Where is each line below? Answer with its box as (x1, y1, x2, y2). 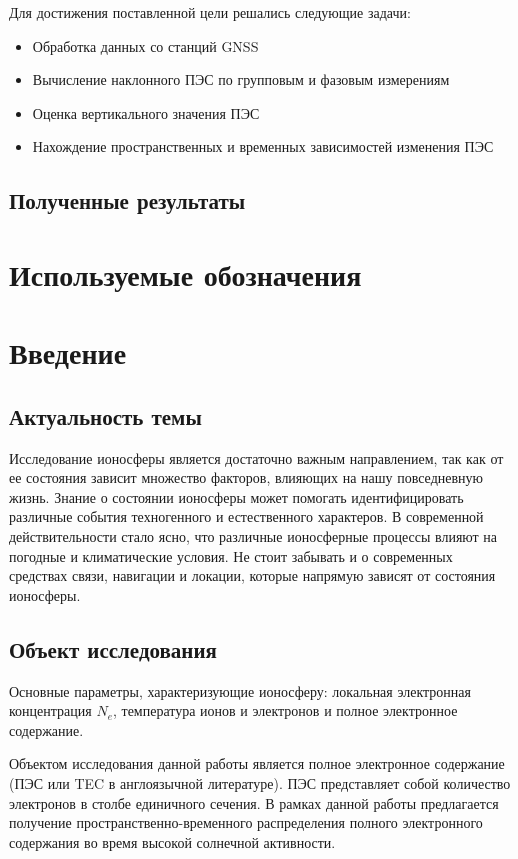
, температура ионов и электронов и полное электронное (112, 700, 458, 721)
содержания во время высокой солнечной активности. (9, 831, 336, 852)
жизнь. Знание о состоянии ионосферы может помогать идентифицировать (9, 486, 464, 507)
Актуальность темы (9, 400, 202, 431)
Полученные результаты (9, 185, 246, 216)
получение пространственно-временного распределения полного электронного (9, 812, 483, 833)
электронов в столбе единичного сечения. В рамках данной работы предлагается (9, 792, 499, 813)
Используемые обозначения (9, 253, 362, 294)
